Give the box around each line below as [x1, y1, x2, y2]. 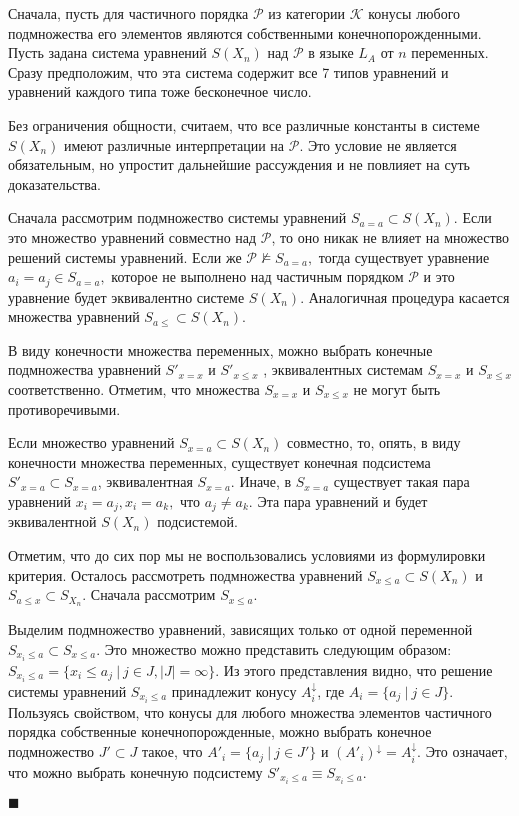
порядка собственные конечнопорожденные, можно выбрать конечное [8, 721, 432, 742]
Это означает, [425, 741, 508, 762]
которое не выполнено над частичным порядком [111, 266, 404, 287]
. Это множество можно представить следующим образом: [96, 638, 452, 659]
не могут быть [353, 378, 441, 399]
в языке [308, 42, 354, 63]
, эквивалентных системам [263, 359, 423, 380]
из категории [268, 3, 346, 23]
